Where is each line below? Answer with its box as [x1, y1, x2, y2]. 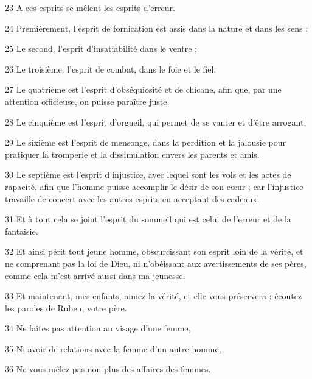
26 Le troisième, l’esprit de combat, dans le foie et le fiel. [5, 62, 217, 75]
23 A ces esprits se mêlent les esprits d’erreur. [5, 1, 175, 13]
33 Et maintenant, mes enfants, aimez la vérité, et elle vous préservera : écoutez [5, 289, 302, 302]
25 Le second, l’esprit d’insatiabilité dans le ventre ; [5, 42, 197, 55]
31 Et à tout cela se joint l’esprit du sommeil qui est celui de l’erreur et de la [5, 213, 291, 225]
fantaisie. [5, 224, 38, 237]
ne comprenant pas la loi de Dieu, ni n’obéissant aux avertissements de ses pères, [5, 257, 307, 269]
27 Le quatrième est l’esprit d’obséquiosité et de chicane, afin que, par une [5, 83, 282, 96]
